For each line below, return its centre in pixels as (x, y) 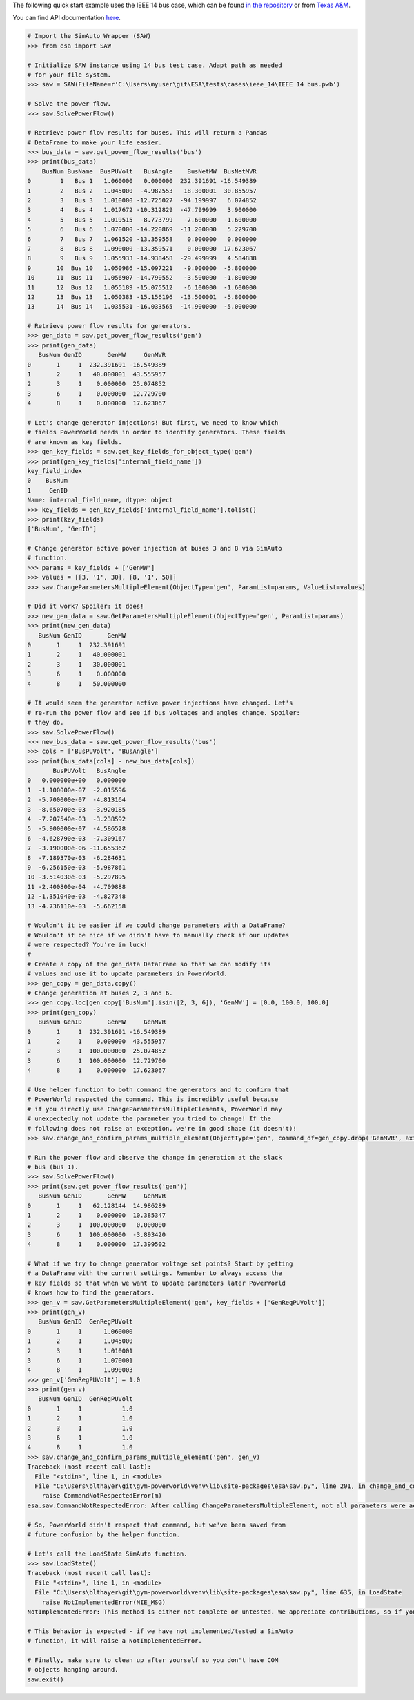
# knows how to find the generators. (91, 1293)
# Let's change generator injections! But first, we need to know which (153, 422)
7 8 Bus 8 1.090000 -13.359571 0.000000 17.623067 (142, 248)
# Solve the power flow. (69, 104)
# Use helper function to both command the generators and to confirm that (158, 1089)
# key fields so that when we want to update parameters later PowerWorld (157, 1283)
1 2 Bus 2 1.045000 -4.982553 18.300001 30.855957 (142, 191)
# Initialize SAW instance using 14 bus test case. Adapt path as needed (155, 65)
